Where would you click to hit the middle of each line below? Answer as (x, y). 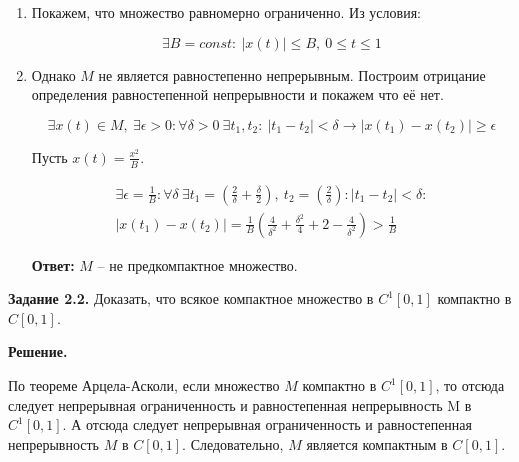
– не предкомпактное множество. (197, 264)
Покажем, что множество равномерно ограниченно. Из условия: (226, 12)
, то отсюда (470, 385)
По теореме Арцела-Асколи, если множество (144, 385)
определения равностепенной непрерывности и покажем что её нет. (237, 94)
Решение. (38, 351)
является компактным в (377, 443)
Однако (53, 74)
